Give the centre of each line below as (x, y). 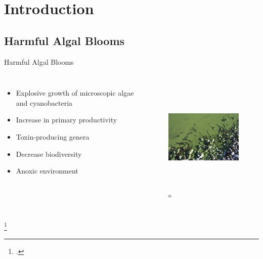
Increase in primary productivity (67, 120)
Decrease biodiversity (49, 154)
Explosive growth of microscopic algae (75, 93)
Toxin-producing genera (53, 136)
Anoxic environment (47, 171)
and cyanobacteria (44, 102)
